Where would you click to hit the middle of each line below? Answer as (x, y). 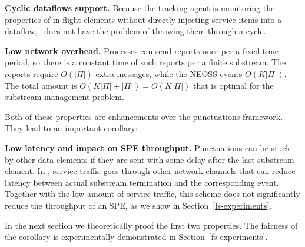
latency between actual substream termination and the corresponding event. (142, 182)
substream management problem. (64, 97)
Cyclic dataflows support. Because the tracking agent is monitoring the (140, 8)
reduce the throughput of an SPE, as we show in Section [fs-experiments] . (138, 205)
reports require (32, 73)
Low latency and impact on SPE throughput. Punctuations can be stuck (147, 147)
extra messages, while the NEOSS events (169, 73)
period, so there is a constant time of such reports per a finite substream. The (145, 62)
